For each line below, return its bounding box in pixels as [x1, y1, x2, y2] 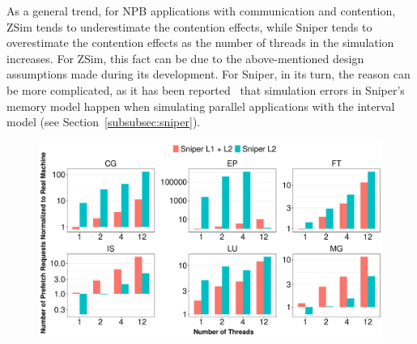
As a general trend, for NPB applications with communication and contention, [6, 2, 396, 19]
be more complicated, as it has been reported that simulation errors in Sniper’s [6, 81, 405, 98]
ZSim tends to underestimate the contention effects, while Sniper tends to [6, 18, 372, 35]
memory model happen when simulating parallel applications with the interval [6, 97, 395, 114]
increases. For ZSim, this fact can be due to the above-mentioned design [6, 49, 364, 66]
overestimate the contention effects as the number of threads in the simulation [6, 34, 394, 51]
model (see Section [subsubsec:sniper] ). [6, 113, 201, 130]
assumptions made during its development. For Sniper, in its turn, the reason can [6, 66, 411, 83]
